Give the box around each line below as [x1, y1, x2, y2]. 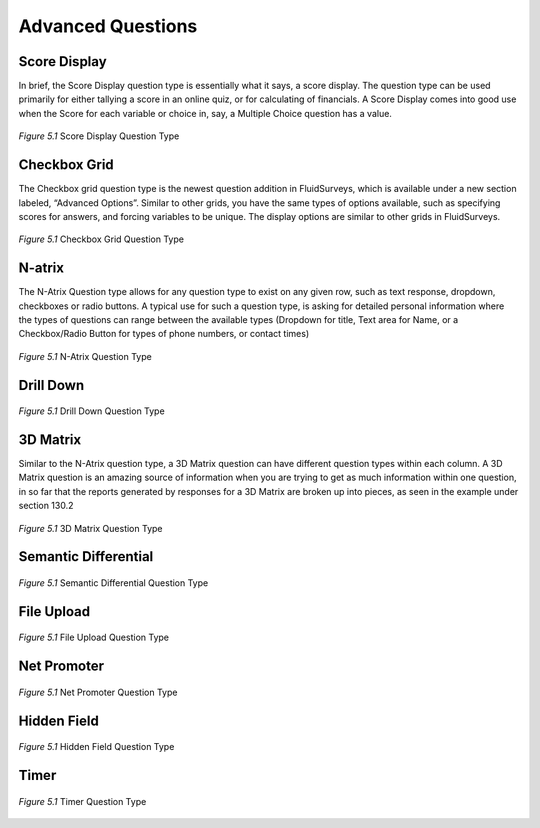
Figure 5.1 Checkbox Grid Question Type [18, 233, 185, 245]
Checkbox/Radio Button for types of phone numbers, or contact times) [18, 328, 310, 340]
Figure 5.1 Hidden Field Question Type [18, 741, 175, 753]
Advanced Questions [18, 15, 198, 37]
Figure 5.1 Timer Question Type [18, 795, 147, 807]
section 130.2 [18, 500, 74, 512]
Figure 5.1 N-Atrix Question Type [18, 350, 152, 362]
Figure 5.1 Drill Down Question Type [18, 405, 165, 417]
